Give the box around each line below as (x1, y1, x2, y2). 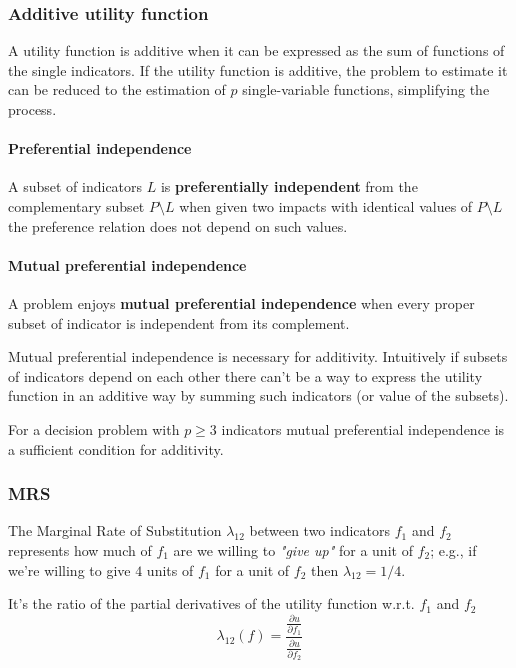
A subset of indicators (8, 176, 143, 197)
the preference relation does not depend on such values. (8, 215, 348, 236)
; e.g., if (430, 539, 477, 560)
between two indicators (249, 520, 391, 541)
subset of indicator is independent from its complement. (8, 312, 350, 333)
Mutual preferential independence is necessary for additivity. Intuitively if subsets (8, 346, 508, 367)
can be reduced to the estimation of (8, 79, 226, 100)
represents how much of (8, 539, 152, 560)
